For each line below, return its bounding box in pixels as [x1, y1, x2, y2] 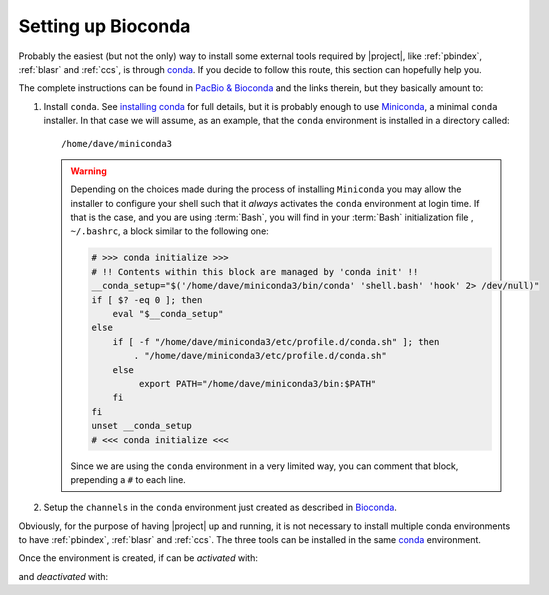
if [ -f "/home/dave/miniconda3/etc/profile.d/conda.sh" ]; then [112, 336, 440, 347]
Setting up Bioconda [18, 15, 191, 37]
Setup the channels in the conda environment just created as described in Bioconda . [43, 501, 397, 514]
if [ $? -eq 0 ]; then [91, 294, 203, 305]
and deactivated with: [18, 570, 109, 582]
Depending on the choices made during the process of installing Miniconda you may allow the [70, 183, 462, 195]
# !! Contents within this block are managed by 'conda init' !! [91, 266, 419, 277]
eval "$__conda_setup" [112, 308, 224, 319]
